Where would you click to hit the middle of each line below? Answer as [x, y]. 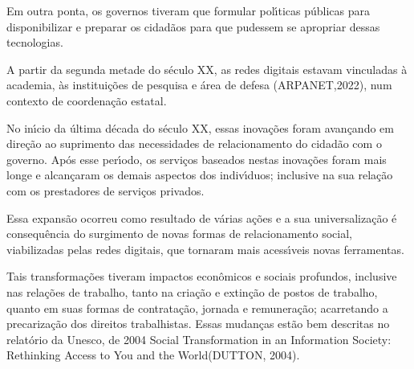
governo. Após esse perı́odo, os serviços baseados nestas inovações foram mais [197, 159]
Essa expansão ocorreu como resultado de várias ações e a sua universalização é [202, 217]
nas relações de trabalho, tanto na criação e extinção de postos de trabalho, [192, 291]
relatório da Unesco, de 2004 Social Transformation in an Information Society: [199, 339]
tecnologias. [35, 42]
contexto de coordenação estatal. [87, 100]
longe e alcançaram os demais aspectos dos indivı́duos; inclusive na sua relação [200, 175]
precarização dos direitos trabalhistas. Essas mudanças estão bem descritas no [198, 324]
